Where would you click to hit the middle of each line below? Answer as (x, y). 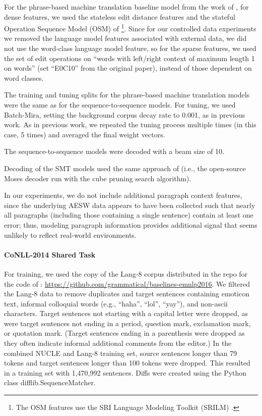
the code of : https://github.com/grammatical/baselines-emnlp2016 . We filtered (127, 283)
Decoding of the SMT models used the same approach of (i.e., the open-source (125, 168)
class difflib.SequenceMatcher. (50, 382)
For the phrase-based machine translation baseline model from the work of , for (126, 7)
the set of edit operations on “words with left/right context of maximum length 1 (129, 58)
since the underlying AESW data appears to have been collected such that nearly (130, 205)
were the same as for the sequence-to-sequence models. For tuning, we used (120, 105)
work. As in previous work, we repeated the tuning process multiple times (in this (130, 124)
